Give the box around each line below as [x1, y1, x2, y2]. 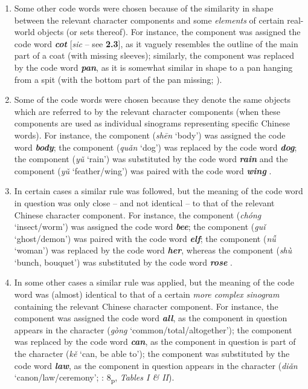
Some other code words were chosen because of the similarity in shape [14, 2, 274, 14]
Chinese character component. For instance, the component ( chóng [14, 208, 261, 221]
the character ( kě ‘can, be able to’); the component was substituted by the [14, 347, 290, 360]
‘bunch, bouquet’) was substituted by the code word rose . [14, 255, 233, 268]
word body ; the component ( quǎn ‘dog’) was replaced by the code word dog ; [14, 140, 297, 153]
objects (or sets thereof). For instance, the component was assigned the [37, 25, 301, 38]
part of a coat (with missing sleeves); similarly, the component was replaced [14, 49, 295, 62]
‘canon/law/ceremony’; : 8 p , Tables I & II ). [14, 371, 175, 385]
